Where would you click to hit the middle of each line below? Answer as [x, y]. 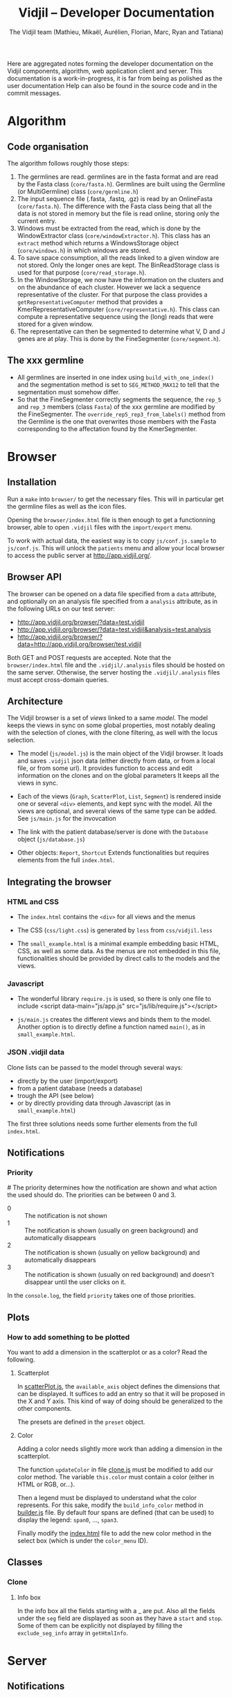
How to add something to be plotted [69, 1337]
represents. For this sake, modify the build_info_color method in [110, 1505]
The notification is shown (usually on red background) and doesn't [119, 1275]
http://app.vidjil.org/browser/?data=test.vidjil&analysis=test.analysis [114, 629]
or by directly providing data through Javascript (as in [94, 1103]
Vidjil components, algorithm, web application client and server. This [105, 71]
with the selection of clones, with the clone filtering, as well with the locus [113, 733]
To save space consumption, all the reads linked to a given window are [118, 257]
